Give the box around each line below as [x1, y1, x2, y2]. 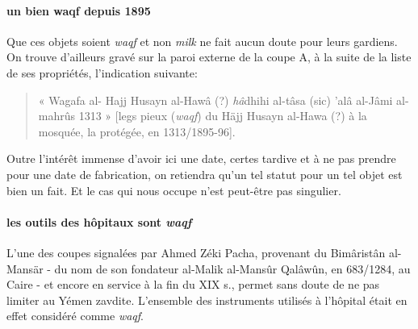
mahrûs [38, 107, 76, 124]
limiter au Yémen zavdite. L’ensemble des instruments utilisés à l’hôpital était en [6, 291, 408, 308]
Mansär [6, 260, 44, 277]
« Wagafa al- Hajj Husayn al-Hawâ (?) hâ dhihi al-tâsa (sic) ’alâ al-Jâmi [38, 91, 393, 108]
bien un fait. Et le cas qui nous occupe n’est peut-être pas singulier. [6, 181, 341, 198]
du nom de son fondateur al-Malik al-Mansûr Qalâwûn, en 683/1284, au [54, 260, 411, 277]
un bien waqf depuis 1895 [6, 2, 151, 19]
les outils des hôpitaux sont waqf [6, 213, 192, 230]
